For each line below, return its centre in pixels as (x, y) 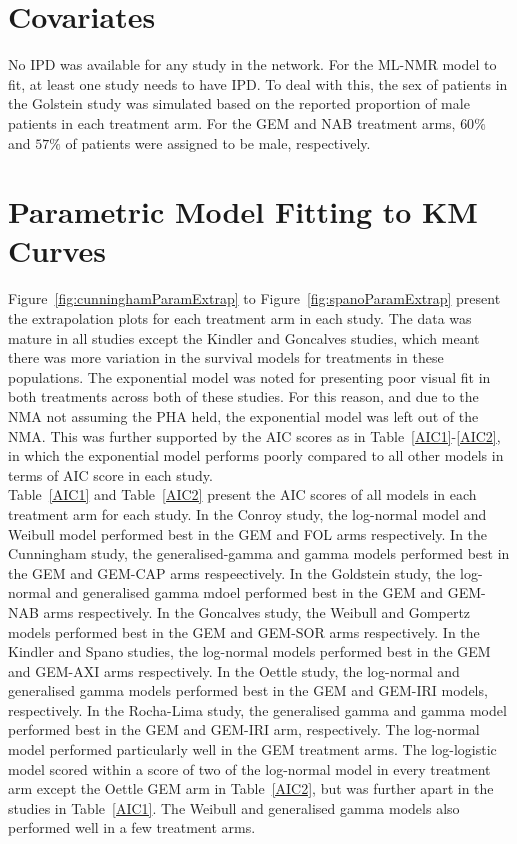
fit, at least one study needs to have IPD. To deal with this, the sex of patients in (258, 83)
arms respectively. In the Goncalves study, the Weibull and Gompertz (257, 611)
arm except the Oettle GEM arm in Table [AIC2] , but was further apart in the (251, 788)
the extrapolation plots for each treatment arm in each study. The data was (240, 318)
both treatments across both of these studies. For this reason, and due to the (243, 396)
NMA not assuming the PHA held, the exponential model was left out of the (243, 415)
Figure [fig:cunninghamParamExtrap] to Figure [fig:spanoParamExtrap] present (254, 298)
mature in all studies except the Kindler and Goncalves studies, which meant (244, 337)
